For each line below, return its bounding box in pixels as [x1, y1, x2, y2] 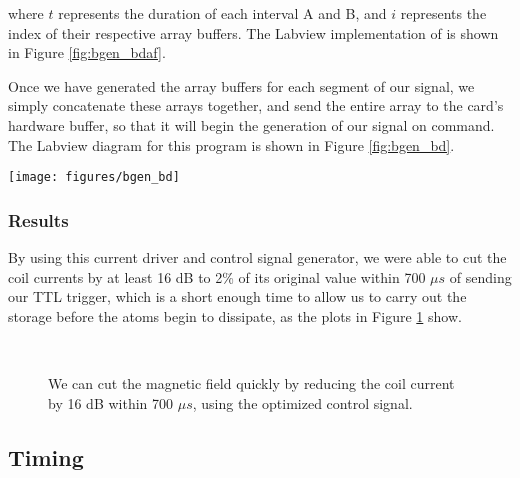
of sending [449, 266, 512, 287]
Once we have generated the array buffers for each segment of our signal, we [8, 75, 475, 96]
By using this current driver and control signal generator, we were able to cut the [8, 247, 507, 268]
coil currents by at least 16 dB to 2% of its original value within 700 [8, 266, 426, 287]
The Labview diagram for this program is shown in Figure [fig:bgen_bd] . [8, 134, 455, 155]
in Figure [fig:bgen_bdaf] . [8, 42, 166, 63]
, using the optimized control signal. [192, 392, 413, 413]
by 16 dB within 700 [48, 392, 174, 413]
